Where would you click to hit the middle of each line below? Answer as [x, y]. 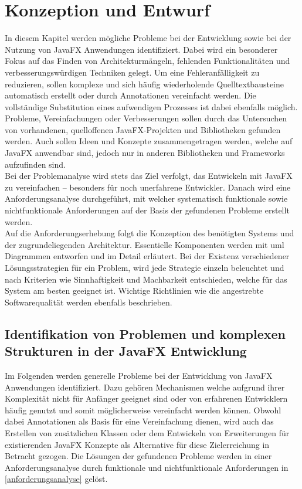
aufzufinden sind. [35, 164]
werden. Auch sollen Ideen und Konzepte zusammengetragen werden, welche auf [149, 141]
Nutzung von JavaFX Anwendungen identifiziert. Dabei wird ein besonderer [141, 49]
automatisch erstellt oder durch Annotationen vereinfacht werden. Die [130, 95]
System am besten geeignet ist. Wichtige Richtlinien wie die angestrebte [134, 291]
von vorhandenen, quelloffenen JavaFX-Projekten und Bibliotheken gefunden [143, 129]
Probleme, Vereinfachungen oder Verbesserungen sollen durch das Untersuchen [146, 118]
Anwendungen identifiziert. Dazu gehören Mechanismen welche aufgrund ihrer [145, 387]
